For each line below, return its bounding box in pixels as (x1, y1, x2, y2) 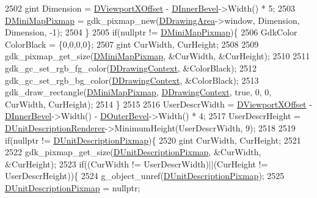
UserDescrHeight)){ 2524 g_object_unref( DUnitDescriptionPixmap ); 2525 (5, 169, 285, 182)
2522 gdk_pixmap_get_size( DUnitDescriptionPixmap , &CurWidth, (5, 145, 261, 158)
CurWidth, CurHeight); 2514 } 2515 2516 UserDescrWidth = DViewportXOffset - (5, 97, 312, 110)
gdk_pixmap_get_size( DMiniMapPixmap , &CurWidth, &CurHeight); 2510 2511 (5, 50, 310, 62)
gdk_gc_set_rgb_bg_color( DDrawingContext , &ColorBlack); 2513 (5, 73, 259, 86)
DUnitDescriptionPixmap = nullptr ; (5, 181, 140, 194)
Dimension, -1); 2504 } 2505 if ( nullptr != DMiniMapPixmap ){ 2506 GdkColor (5, 26, 297, 38)
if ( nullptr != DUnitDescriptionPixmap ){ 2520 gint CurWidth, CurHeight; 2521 (5, 133, 301, 146)
